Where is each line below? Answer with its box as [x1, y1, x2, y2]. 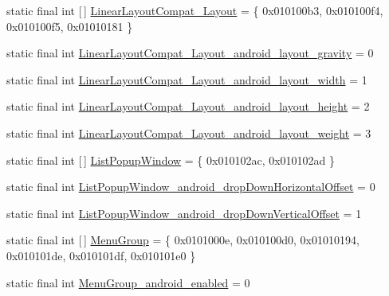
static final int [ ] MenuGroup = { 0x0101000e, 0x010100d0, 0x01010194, [6, 232, 360, 248]
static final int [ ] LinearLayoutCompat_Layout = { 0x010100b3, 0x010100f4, [6, 2, 383, 18]
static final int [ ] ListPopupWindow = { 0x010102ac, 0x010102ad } [6, 151, 336, 168]
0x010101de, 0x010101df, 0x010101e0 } [6, 247, 196, 263]
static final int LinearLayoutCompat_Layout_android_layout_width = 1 [6, 71, 367, 88]
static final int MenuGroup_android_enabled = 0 [6, 274, 250, 290]
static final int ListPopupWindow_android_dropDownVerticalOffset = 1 [6, 204, 362, 221]
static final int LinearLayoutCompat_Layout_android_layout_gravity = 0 [6, 45, 374, 61]
